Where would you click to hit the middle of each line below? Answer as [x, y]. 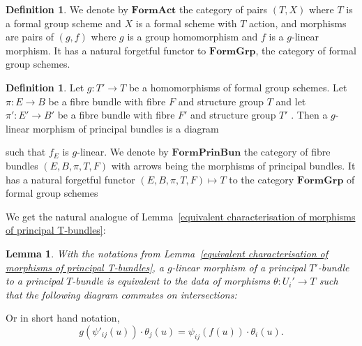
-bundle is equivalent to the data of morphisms [171, 281]
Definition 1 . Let [45, 87]
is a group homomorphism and [193, 37]
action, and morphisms [298, 23]
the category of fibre [287, 152]
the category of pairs [223, 9]
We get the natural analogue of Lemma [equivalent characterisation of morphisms [181, 216]
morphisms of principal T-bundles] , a [85, 267]
